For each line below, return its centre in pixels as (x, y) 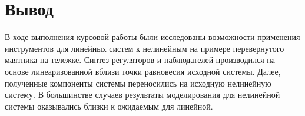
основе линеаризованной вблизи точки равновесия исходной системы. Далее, (143, 71)
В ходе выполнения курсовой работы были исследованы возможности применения (152, 37)
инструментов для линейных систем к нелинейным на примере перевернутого (145, 48)
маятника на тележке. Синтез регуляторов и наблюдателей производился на (140, 60)
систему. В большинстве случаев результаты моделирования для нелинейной (142, 95)
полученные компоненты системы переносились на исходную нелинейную (138, 83)
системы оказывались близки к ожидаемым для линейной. (109, 106)
